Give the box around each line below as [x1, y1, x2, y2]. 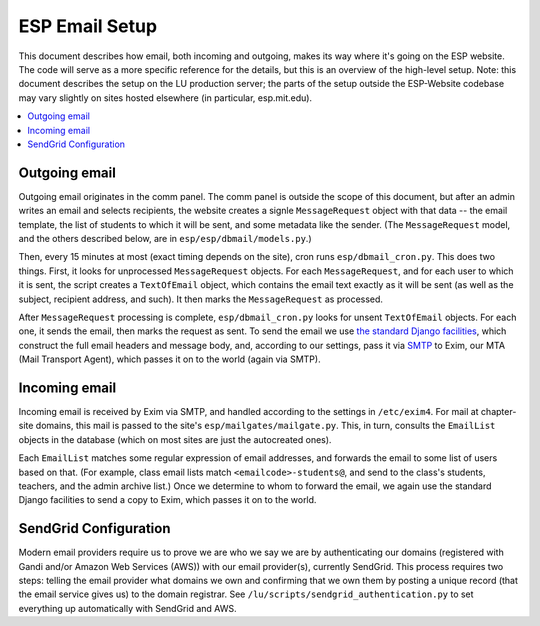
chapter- [480, 406, 517, 417]
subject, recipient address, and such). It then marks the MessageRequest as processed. [18, 293, 384, 305]
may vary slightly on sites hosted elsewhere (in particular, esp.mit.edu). [18, 91, 313, 104]
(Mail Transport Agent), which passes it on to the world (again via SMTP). [18, 353, 321, 365]
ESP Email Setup [18, 15, 158, 37]
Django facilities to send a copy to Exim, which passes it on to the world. [18, 494, 317, 506]
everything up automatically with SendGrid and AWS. [18, 602, 237, 614]
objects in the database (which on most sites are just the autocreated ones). [18, 433, 332, 445]
